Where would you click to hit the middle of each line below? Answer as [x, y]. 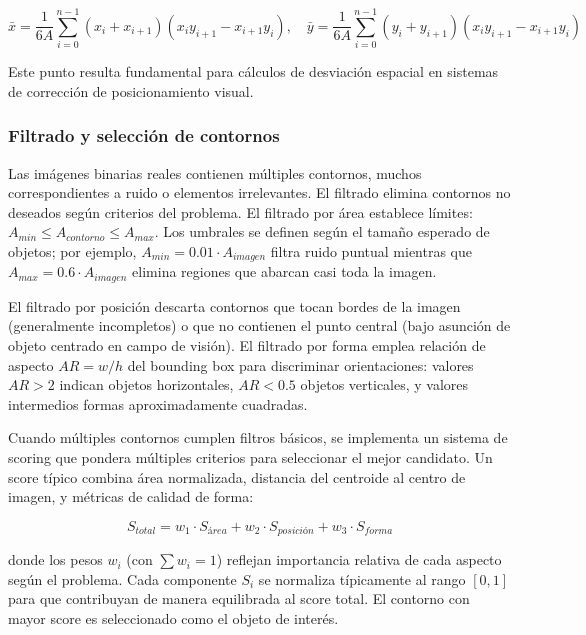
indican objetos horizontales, [146, 384]
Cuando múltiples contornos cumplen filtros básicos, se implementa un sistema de [258, 437]
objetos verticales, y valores [384, 384]
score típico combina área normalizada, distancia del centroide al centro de [237, 476]
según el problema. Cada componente [122, 578]
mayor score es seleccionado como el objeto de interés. [173, 617]
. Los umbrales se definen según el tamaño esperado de [322, 231]
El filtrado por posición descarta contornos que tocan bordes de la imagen [234, 305]
